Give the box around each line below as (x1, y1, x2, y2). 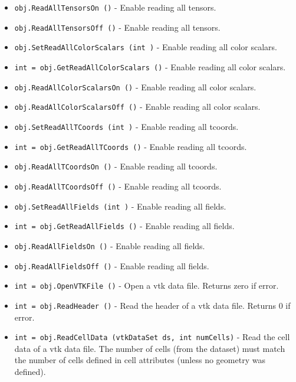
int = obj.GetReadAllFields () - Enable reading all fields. (14, 220, 235, 232)
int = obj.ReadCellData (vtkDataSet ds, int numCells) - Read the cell (14, 331, 290, 343)
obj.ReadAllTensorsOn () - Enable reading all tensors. (14, 1, 216, 13)
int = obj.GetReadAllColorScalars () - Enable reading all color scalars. (14, 60, 286, 73)
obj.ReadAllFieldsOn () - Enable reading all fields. (14, 239, 205, 252)
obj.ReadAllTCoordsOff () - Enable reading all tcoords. (14, 179, 222, 192)
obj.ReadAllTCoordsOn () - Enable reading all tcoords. (14, 160, 218, 172)
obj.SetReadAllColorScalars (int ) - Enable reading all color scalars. (14, 41, 277, 53)
